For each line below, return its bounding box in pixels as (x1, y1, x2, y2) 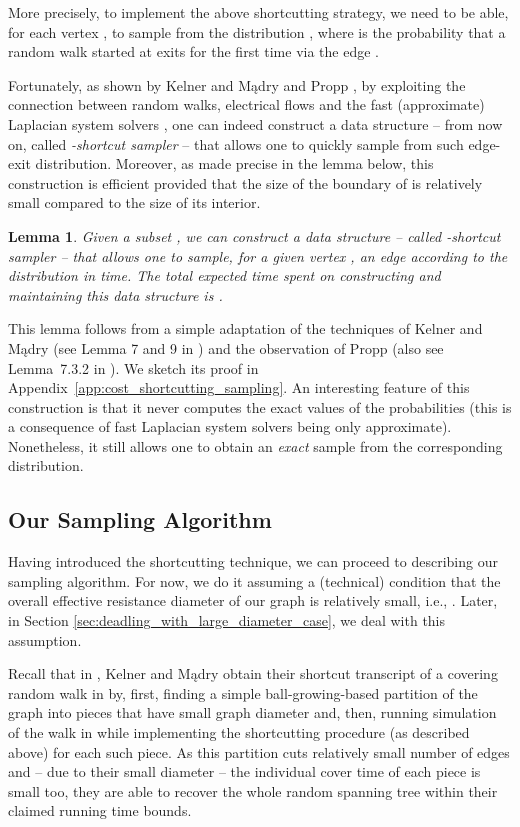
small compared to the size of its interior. (8, 192, 261, 213)
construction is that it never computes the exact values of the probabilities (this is (8, 396, 512, 417)
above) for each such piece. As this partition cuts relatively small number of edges (8, 741, 510, 762)
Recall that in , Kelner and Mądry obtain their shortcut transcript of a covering (8, 663, 498, 684)
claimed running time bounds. (8, 800, 192, 821)
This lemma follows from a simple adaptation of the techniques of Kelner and (8, 318, 483, 339)
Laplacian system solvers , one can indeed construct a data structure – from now (8, 113, 503, 134)
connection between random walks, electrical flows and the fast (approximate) (8, 94, 485, 115)
